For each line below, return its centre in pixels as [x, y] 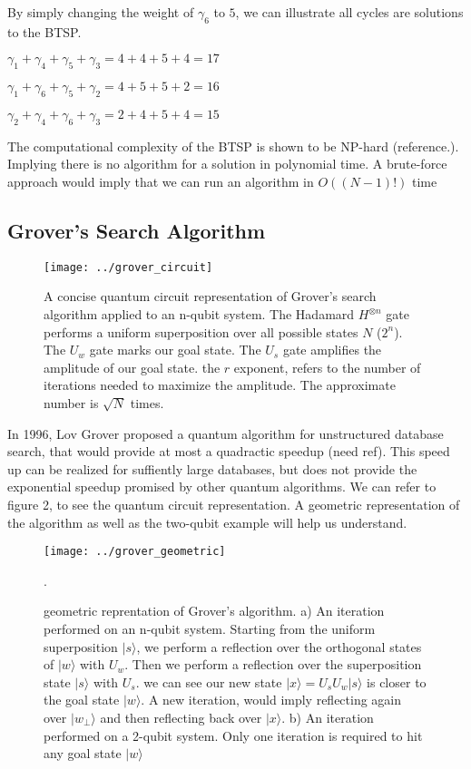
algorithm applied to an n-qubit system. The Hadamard [199, 314]
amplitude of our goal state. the [132, 367]
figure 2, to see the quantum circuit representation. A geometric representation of [234, 504]
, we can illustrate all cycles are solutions [349, 12]
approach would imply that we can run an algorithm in [161, 181]
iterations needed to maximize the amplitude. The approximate [220, 385]
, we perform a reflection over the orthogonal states [279, 646]
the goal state [82, 700]
